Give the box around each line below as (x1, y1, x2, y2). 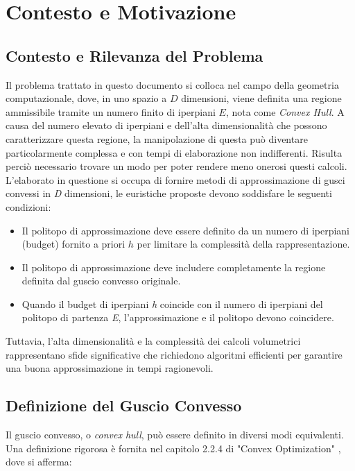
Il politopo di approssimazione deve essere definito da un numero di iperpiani (21, 223, 350, 237)
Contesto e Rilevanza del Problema (6, 44, 263, 66)
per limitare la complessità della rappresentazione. (137, 237, 350, 251)
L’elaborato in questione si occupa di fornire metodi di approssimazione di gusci (6, 172, 345, 187)
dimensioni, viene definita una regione (181, 91, 342, 105)
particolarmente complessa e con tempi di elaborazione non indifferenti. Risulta (6, 145, 343, 160)
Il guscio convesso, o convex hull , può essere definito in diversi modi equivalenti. (6, 427, 344, 442)
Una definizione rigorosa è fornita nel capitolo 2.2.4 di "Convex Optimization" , (6, 440, 341, 455)
